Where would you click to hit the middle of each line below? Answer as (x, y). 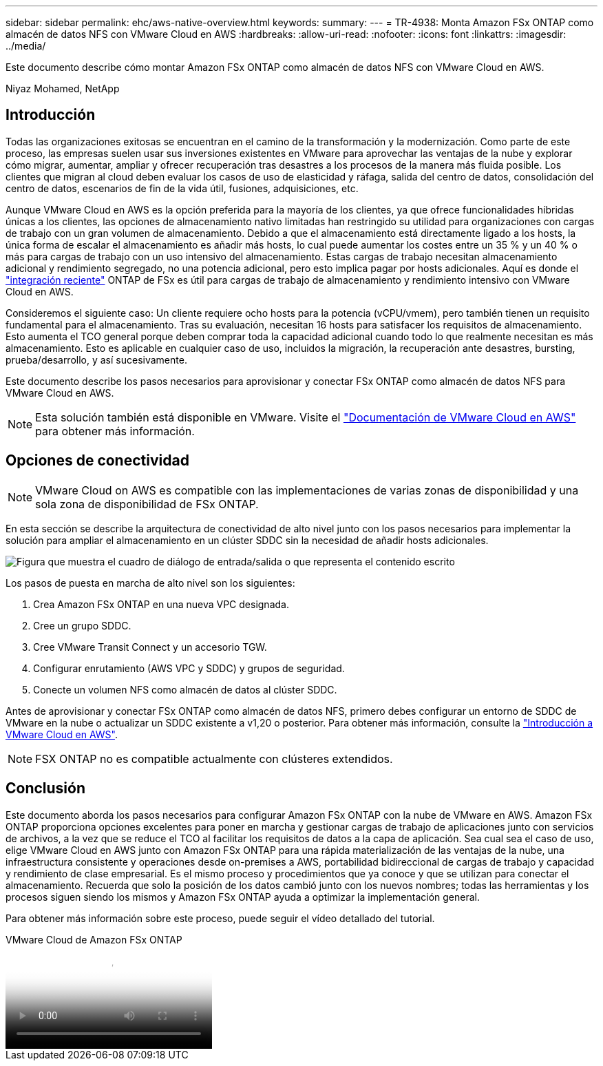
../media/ (26, 46)
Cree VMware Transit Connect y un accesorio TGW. (150, 647)
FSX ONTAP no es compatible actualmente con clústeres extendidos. (214, 759)
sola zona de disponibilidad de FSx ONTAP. (147, 504)
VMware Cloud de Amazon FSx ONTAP (94, 939)
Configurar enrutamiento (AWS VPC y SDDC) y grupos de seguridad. (189, 668)
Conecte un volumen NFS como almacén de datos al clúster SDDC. (185, 689)
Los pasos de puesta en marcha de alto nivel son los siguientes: (150, 583)
